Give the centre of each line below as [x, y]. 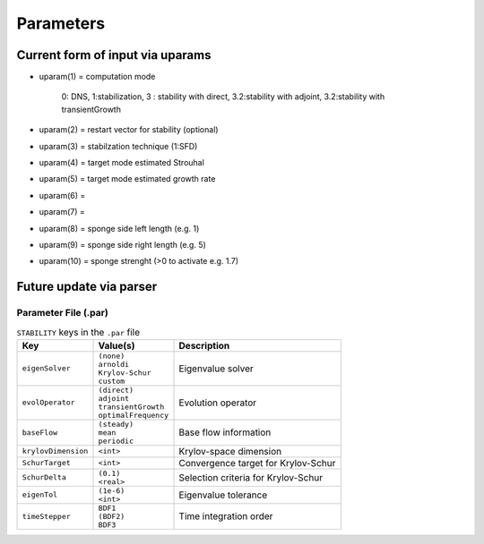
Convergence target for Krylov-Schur [257, 463]
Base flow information [225, 432]
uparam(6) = [62, 195]
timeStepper [46, 516]
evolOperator [48, 403]
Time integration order [226, 516]
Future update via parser [87, 287]
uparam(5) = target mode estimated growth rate [127, 179]
